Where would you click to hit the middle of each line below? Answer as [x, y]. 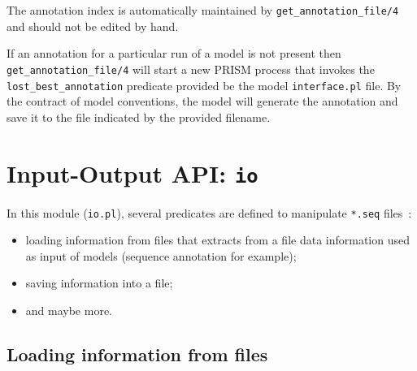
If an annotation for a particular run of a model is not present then [174, 53]
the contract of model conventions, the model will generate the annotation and [202, 101]
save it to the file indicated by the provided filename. [139, 116]
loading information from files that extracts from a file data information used [217, 240]
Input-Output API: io [132, 173]
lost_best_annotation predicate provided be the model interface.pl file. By [204, 85]
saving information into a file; [99, 283]
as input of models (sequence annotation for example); [161, 255]
